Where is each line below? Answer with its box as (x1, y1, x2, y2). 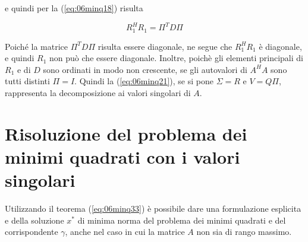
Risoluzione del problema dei (5, 121, 247, 145)
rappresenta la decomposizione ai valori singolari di (5, 86, 191, 98)
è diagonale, (259, 40, 302, 52)
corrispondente (5, 225, 58, 238)
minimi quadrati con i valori (5, 144, 240, 168)
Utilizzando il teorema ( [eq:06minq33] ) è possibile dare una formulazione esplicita (5, 202, 301, 215)
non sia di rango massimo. (196, 225, 292, 238)
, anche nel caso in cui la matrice (65, 225, 185, 238)
